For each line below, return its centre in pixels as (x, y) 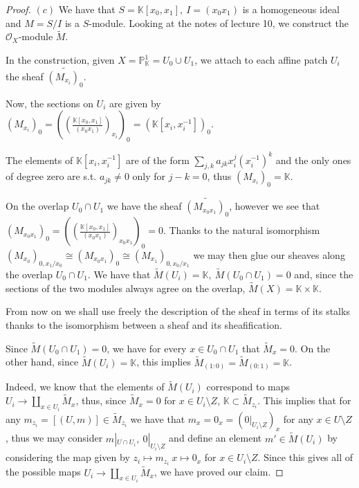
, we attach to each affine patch (261, 60)
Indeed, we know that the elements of (85, 387)
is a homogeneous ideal (291, 9)
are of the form (157, 160)
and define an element (215, 438)
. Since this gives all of (305, 457)
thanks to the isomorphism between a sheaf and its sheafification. (144, 324)
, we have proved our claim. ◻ (219, 472)
